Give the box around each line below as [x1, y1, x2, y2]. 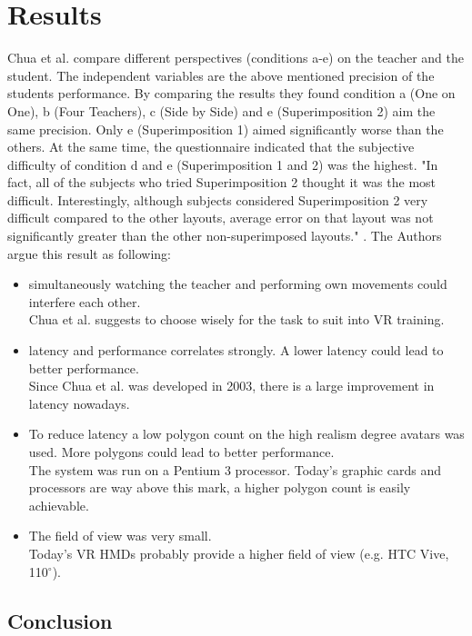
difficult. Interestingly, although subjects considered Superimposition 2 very [7, 190, 428, 209]
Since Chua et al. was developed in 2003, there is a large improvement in [28, 376, 435, 395]
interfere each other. [28, 292, 141, 311]
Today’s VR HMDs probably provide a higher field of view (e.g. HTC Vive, [28, 543, 449, 562]
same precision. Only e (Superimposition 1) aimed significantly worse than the [7, 119, 444, 138]
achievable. [28, 495, 89, 514]
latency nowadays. [28, 393, 130, 412]
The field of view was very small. [28, 526, 212, 545]
